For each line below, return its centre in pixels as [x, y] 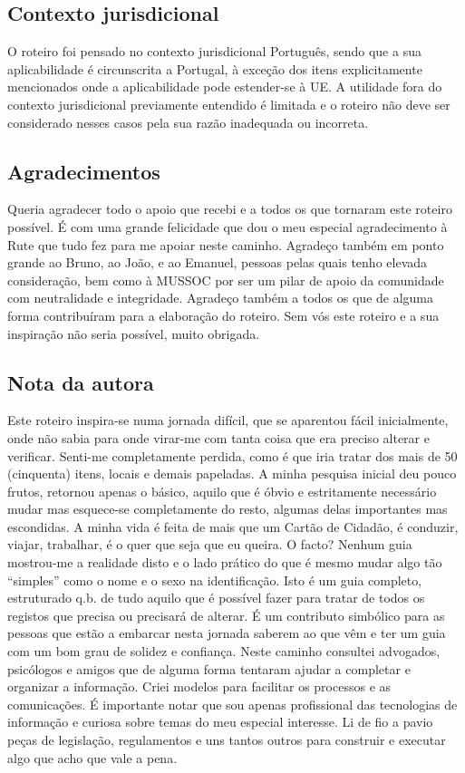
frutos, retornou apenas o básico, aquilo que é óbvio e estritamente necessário [222, 491]
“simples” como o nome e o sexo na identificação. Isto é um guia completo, [215, 580]
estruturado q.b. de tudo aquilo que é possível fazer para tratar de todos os [216, 598]
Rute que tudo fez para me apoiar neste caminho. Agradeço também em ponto [226, 244]
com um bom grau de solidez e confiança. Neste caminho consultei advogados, [224, 651]
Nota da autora [81, 382]
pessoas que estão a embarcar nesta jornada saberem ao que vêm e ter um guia [227, 633]
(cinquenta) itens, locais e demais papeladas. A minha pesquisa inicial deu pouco [232, 473]
